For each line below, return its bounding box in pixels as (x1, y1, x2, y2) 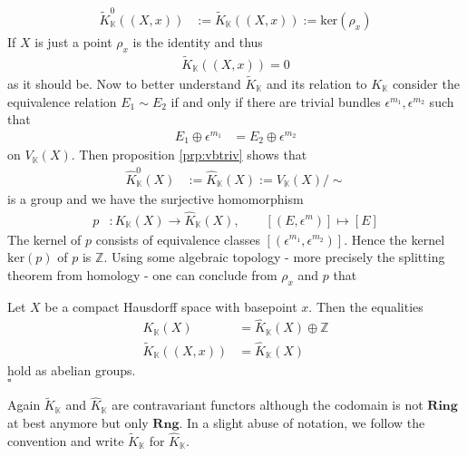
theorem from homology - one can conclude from (7, 265, 277, 284)
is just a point (34, 32, 112, 51)
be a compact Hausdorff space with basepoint (44, 296, 297, 315)
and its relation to (267, 74, 367, 93)
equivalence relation (7, 92, 117, 111)
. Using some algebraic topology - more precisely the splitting (103, 247, 445, 267)
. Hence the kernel (344, 229, 445, 248)
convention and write (7, 431, 124, 450)
